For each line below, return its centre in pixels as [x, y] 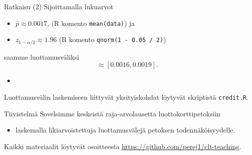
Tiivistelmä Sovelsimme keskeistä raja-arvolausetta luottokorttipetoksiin [112, 113]
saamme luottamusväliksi [42, 56]
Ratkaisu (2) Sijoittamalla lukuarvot [59, 6]
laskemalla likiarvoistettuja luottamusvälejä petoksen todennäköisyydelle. [125, 130]
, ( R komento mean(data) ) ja [91, 23]
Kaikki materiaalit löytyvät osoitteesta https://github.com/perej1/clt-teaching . [123, 146]
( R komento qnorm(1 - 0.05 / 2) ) [113, 39]
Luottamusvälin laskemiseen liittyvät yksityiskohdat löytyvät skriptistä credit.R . [126, 97]
